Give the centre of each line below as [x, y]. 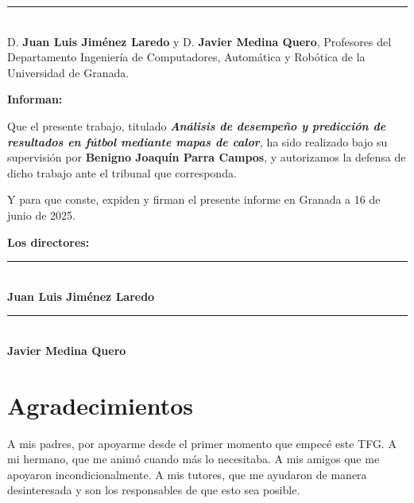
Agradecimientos [101, 405]
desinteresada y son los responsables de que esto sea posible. [154, 490]
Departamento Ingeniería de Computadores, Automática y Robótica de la [186, 57]
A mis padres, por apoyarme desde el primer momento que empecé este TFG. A [202, 443]
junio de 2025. [41, 214]
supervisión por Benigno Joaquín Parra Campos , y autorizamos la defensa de [207, 157]
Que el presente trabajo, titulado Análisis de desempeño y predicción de [197, 125]
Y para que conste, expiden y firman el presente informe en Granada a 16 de [194, 199]
